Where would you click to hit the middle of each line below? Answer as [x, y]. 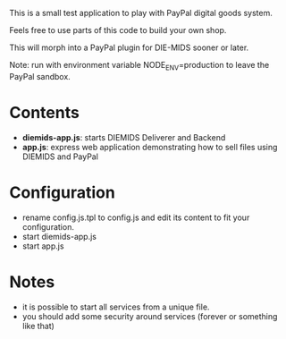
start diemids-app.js [59, 236]
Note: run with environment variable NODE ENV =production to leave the [139, 66]
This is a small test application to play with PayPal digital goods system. [141, 13]
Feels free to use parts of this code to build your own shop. [118, 30]
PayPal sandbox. [40, 76]
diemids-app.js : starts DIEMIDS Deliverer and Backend [124, 137]
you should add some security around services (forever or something [150, 316]
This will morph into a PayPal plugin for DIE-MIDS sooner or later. [129, 47]
